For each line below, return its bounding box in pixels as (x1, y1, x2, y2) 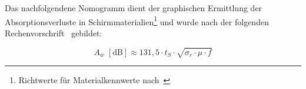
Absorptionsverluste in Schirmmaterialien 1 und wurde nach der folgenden (5, 13, 269, 28)
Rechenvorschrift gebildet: (5, 26, 102, 39)
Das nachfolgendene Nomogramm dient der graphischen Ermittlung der (5, 2, 262, 13)
